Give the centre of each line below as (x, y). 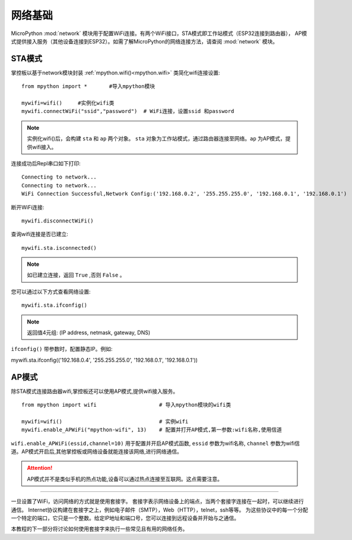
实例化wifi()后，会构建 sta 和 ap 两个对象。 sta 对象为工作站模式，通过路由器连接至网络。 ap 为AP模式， (156, 139)
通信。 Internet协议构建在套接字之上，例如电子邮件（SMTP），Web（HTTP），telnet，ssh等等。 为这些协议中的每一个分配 (159, 510)
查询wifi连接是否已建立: (39, 234)
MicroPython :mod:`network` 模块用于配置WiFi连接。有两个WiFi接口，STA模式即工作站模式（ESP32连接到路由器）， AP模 (159, 33)
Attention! (40, 468)
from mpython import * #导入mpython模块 (88, 87)
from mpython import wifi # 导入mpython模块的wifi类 (126, 405)
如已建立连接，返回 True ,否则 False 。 (76, 275)
